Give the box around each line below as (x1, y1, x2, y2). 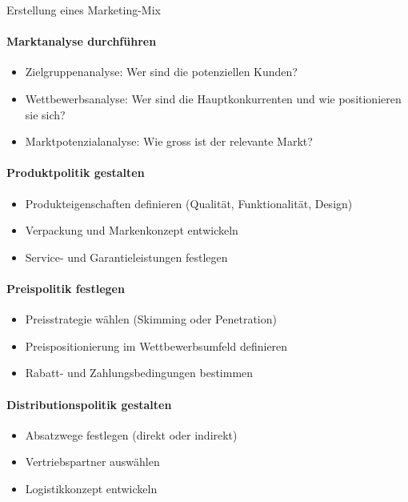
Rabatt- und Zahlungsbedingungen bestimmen (25, 364, 254, 381)
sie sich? (25, 106, 66, 122)
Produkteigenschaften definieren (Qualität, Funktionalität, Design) (25, 195, 353, 211)
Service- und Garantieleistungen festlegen (25, 248, 228, 265)
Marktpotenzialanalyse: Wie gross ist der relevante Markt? (25, 133, 313, 150)
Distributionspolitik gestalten (6, 396, 172, 412)
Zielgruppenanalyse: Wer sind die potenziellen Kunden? (25, 63, 298, 80)
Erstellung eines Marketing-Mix (6, 2, 161, 18)
